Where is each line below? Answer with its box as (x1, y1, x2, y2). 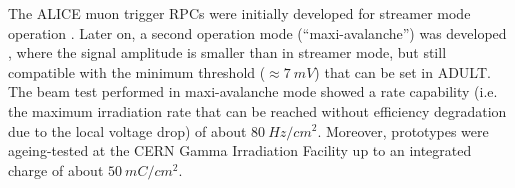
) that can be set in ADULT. (314, 61, 491, 82)
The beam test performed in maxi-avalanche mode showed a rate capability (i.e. (8, 81, 498, 102)
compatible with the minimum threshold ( (8, 61, 266, 82)
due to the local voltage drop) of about (8, 120, 247, 141)
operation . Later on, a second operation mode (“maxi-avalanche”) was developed (8, 22, 507, 43)
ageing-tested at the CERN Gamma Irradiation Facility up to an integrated (8, 140, 472, 161)
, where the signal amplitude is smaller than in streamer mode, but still (8, 42, 447, 63)
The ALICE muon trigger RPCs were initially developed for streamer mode (8, 3, 471, 23)
